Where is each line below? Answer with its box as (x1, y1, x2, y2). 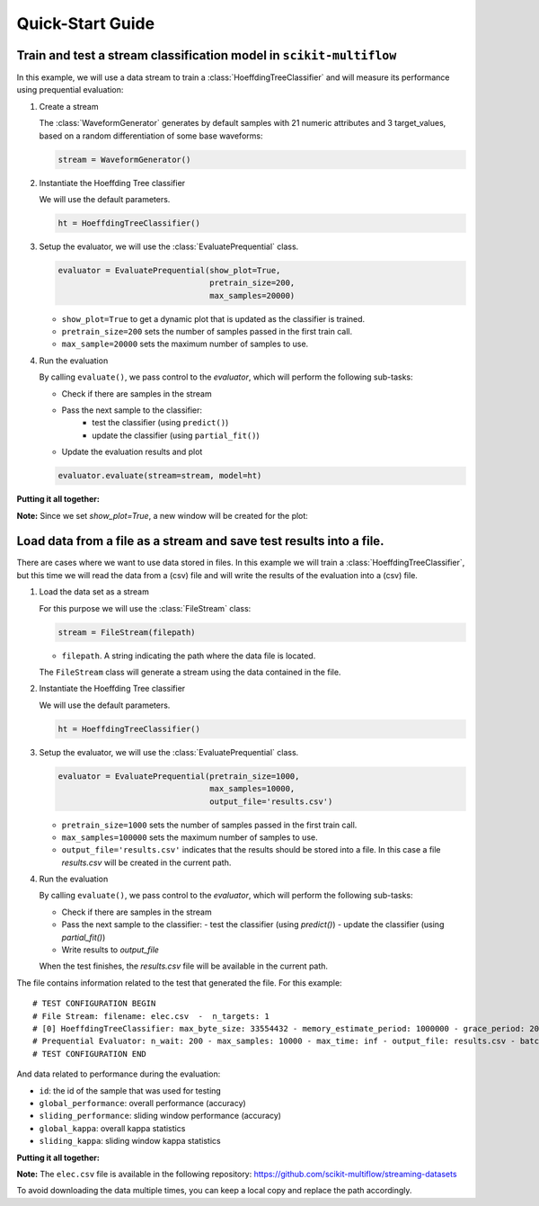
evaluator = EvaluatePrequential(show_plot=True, (57, 265, 281, 275)
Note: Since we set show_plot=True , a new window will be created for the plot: (16, 510, 309, 521)
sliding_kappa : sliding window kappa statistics (39, 1136, 221, 1147)
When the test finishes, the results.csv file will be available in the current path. (39, 960, 328, 971)
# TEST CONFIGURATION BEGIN (32, 998, 156, 1009)
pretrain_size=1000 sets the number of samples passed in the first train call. (61, 819, 358, 830)
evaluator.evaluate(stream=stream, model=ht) (57, 470, 262, 481)
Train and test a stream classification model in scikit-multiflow (16, 48, 397, 63)
